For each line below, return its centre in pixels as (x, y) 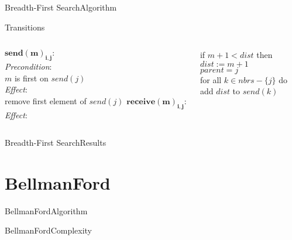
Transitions (25, 27)
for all (211, 79)
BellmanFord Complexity (49, 230)
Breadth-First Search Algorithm (61, 7)
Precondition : (28, 66)
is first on (31, 78)
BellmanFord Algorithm (46, 210)
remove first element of (46, 100)
